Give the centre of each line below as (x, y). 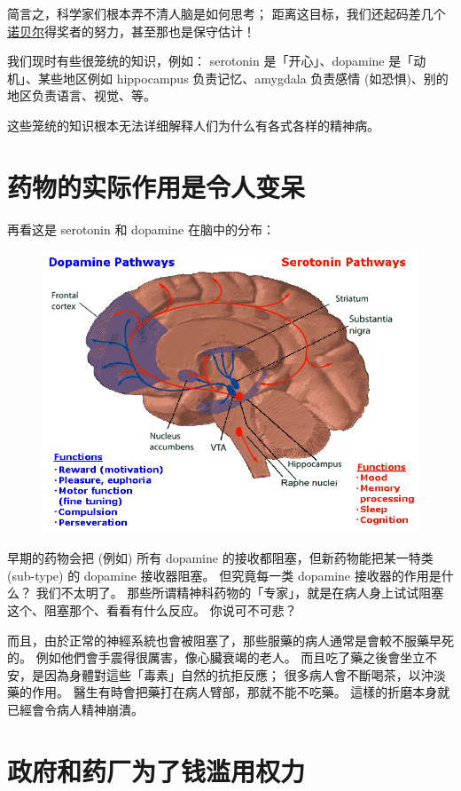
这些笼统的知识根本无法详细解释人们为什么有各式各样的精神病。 (193, 125)
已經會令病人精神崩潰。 (75, 709)
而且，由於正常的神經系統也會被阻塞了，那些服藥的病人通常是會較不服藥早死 (230, 640)
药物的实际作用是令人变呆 (156, 186)
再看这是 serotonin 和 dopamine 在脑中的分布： (141, 229)
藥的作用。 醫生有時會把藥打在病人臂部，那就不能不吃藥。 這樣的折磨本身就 (229, 692)
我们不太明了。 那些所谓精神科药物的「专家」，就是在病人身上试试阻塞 (240, 593)
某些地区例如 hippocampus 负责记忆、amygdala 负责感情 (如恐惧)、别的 (243, 78)
